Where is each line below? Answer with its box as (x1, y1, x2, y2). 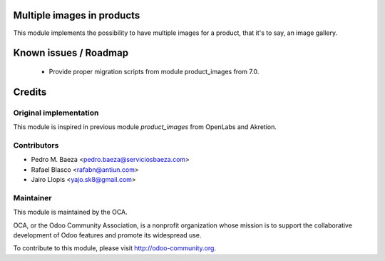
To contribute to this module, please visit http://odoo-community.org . (13, 244, 217, 252)
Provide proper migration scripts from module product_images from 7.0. (48, 67, 260, 76)
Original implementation (13, 108, 99, 118)
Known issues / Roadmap (13, 47, 128, 59)
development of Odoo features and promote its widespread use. (13, 230, 202, 239)
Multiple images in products (13, 9, 140, 21)
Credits (13, 86, 47, 98)
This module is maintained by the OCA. (13, 208, 128, 217)
